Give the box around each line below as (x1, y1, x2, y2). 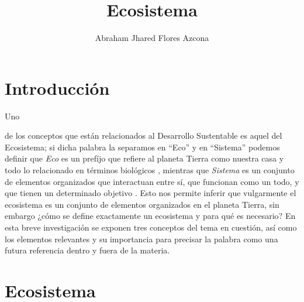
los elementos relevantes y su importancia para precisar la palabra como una (5, 232, 278, 245)
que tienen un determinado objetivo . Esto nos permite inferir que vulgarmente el (5, 187, 296, 199)
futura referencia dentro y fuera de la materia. (5, 244, 170, 256)
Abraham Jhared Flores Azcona (95, 32, 209, 44)
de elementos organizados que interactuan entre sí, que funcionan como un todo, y (5, 175, 299, 187)
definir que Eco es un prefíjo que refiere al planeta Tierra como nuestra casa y (5, 152, 284, 164)
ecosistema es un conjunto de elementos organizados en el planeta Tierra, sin (5, 198, 279, 210)
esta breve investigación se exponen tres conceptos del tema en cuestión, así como (5, 221, 297, 233)
